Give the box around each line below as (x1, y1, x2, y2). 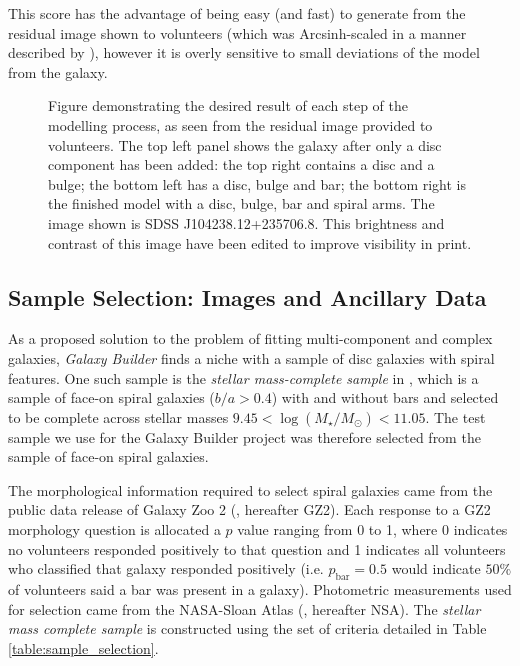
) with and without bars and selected (271, 387, 499, 408)
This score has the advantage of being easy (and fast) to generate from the (8, 3, 466, 23)
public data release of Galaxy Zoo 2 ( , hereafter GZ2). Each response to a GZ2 (8, 499, 491, 520)
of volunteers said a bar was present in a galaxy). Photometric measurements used (8, 579, 512, 600)
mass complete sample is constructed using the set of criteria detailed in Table (8, 618, 487, 639)
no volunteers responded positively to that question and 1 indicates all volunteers (8, 538, 506, 559)
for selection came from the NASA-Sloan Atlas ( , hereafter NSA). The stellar (8, 598, 481, 619)
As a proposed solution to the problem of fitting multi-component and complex (8, 328, 493, 349)
